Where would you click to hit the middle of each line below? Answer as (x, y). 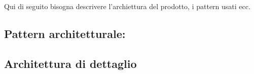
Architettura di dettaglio (70, 63)
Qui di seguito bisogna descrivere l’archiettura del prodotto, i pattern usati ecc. (127, 6)
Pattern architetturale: (65, 33)
